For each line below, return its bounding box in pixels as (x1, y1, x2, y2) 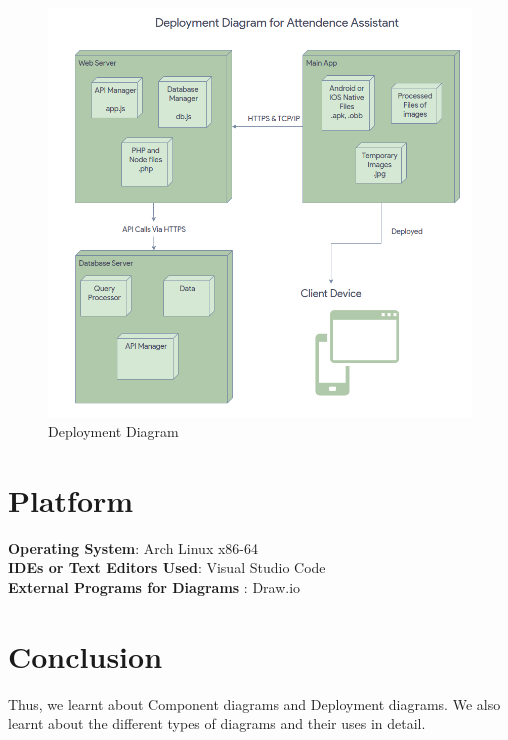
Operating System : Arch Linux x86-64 (8, 537, 259, 558)
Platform (8, 479, 134, 520)
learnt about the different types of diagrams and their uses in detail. (8, 713, 426, 734)
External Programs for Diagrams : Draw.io (8, 576, 301, 597)
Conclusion (8, 635, 163, 676)
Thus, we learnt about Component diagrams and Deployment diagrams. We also (8, 693, 501, 714)
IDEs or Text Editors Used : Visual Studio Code (8, 557, 326, 578)
